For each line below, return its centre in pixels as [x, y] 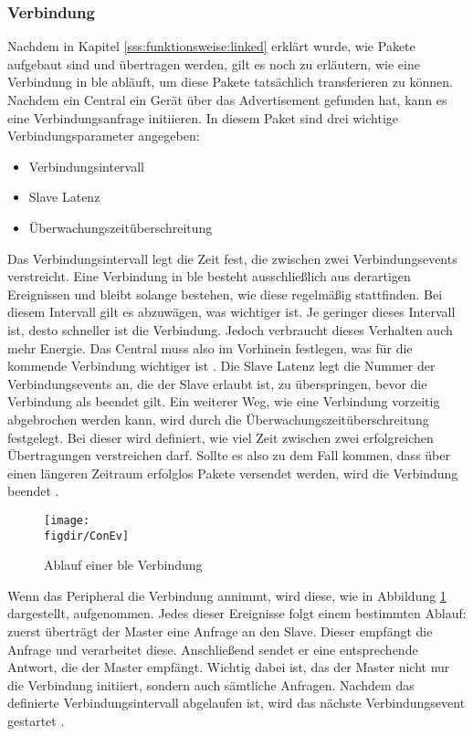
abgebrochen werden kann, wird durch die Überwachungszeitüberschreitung [218, 419]
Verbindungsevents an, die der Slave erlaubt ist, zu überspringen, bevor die [217, 383]
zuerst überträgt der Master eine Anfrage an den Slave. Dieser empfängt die [220, 631]
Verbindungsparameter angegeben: [104, 136]
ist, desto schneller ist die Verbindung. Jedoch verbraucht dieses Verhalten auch [230, 329]
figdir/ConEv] [87, 536]
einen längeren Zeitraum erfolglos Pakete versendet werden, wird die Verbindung [233, 473]
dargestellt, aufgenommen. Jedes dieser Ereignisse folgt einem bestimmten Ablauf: [237, 613]
